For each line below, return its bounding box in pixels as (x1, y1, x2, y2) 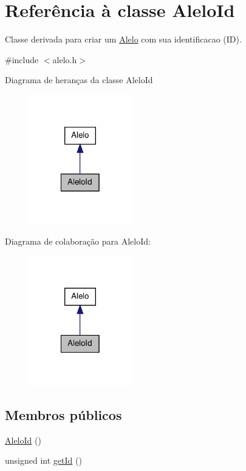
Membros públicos (5, 405, 122, 424)
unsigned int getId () (5, 454, 82, 467)
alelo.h (52, 53, 77, 66)
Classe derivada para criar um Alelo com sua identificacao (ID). (5, 33, 242, 46)
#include (5, 53, 39, 66)
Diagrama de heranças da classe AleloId (5, 73, 153, 86)
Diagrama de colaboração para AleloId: (5, 234, 151, 247)
